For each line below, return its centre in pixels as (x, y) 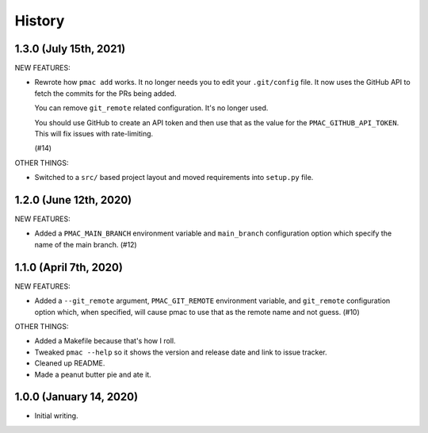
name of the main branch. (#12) (86, 244)
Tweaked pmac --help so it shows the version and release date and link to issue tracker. (181, 352)
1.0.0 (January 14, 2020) (76, 397)
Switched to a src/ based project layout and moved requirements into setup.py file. (174, 178)
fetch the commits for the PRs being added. (105, 93)
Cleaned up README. (70, 363)
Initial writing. (56, 416)
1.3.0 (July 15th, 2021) (70, 49)
